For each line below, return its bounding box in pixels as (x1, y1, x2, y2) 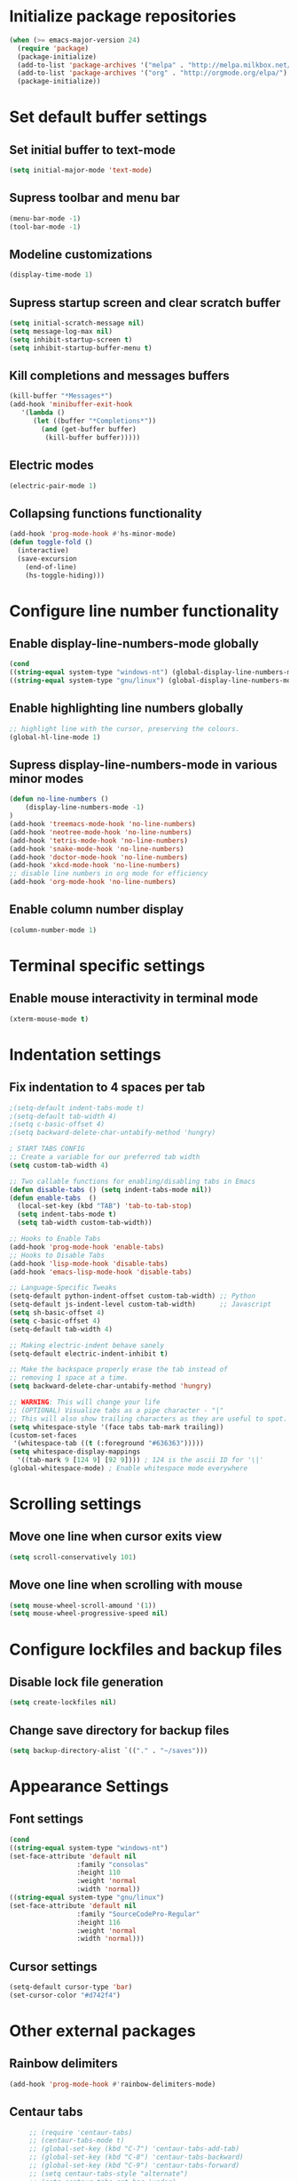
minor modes (9, 771, 84, 786)
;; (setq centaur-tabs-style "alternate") (28, 2169, 189, 2178)
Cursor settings (9, 1959, 98, 1974)
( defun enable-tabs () (9, 1194, 98, 1203)
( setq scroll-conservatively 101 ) (9, 1552, 137, 1562)
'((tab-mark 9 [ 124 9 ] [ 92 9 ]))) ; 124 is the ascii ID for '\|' (17, 1456, 264, 1465)
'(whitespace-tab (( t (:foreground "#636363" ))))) (12, 1439, 204, 1448)
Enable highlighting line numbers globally (9, 701, 244, 716)
